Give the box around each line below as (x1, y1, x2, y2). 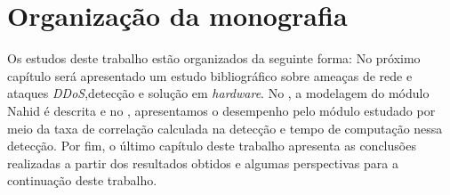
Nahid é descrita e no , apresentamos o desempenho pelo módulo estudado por (7, 101, 436, 119)
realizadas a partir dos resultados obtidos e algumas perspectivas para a (7, 153, 398, 172)
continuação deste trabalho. (7, 171, 157, 190)
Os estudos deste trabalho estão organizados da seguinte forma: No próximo (7, 49, 421, 68)
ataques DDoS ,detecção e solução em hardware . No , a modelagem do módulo (7, 84, 430, 102)
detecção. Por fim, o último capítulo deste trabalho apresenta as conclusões (7, 136, 416, 155)
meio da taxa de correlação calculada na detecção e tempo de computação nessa (7, 118, 443, 137)
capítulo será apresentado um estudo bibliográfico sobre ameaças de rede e (7, 66, 413, 85)
